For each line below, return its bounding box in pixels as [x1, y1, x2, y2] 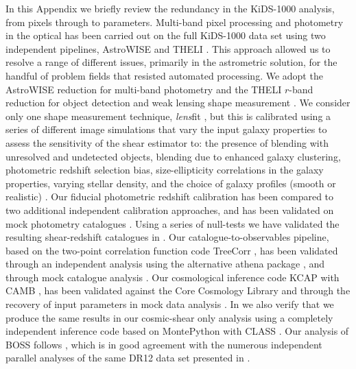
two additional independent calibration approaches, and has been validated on [5, 202, 334, 217]
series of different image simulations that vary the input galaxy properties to [5, 122, 327, 136]
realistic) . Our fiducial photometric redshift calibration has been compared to [5, 189, 334, 204]
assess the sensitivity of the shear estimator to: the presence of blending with [5, 135, 329, 150]
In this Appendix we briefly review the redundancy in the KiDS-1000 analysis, [5, 1, 335, 15]
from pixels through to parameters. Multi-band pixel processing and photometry [5, 14, 344, 29]
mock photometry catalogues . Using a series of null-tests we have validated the [5, 216, 340, 230]
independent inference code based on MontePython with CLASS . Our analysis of [5, 324, 349, 338]
